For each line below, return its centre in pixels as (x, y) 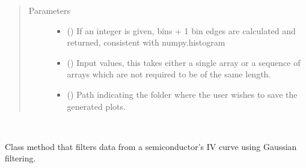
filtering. (20, 158)
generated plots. (96, 106)
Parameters (49, 10)
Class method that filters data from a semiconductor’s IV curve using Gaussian (151, 146)
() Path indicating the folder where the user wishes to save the (182, 94)
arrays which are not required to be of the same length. (169, 74)
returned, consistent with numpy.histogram (146, 42)
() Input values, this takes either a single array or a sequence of (184, 62)
